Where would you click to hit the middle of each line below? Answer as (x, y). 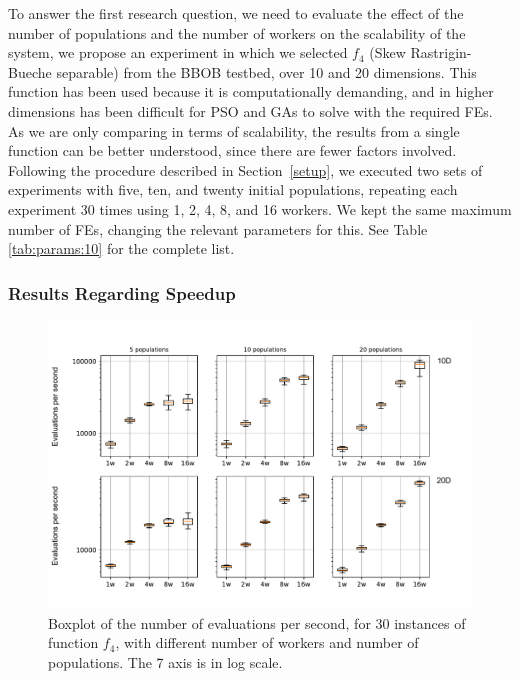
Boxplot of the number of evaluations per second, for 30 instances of (257, 622)
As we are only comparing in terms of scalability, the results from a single (234, 130)
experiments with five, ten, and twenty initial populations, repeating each (233, 189)
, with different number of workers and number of (267, 642)
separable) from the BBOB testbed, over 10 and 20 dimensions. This (266, 71)
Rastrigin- (441, 52)
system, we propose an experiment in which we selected (178, 52)
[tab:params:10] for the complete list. (121, 248)
